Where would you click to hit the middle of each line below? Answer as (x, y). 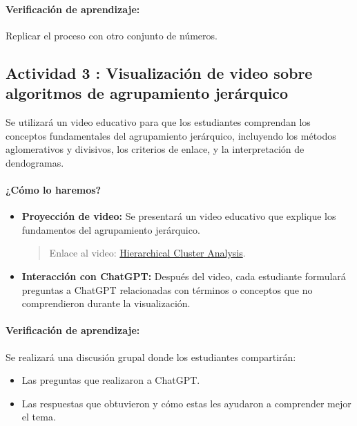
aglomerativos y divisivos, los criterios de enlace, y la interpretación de (155, 149)
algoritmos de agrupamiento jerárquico (147, 93)
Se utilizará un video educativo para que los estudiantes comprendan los (158, 121)
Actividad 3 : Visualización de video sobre (159, 72)
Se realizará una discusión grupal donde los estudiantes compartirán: (151, 356)
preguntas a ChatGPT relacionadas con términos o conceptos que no (167, 289)
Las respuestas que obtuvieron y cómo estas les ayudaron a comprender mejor (186, 403)
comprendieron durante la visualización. (106, 303)
